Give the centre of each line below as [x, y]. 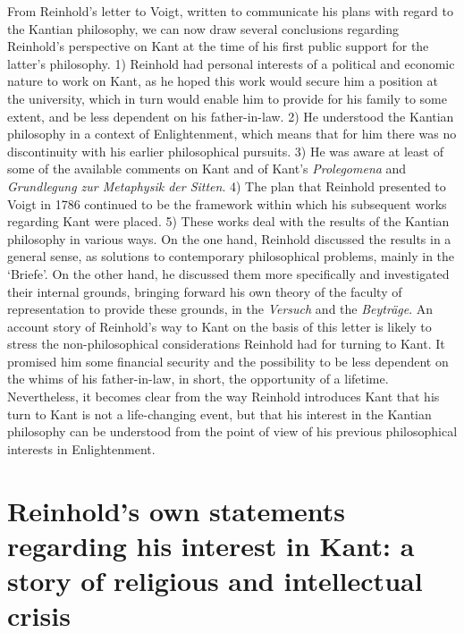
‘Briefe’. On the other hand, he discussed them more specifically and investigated [228, 273]
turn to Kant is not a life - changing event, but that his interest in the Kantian [219, 414]
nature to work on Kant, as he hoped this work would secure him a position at [223, 81]
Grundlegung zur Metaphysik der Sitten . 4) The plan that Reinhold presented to [227, 186]
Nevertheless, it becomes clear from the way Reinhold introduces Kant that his [224, 397]
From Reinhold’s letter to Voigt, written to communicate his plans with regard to [230, 11]
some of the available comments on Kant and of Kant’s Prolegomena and [207, 169]
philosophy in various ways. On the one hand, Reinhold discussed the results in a [229, 238]
